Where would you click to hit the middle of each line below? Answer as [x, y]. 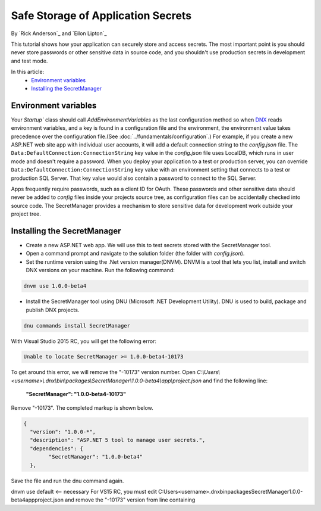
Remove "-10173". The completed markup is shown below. [82, 407]
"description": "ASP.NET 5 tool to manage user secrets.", [118, 440]
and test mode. [29, 61]
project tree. [26, 214]
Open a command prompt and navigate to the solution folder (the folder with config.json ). [135, 254]
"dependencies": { [56, 448]
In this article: [28, 72]
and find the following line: [235, 381]
